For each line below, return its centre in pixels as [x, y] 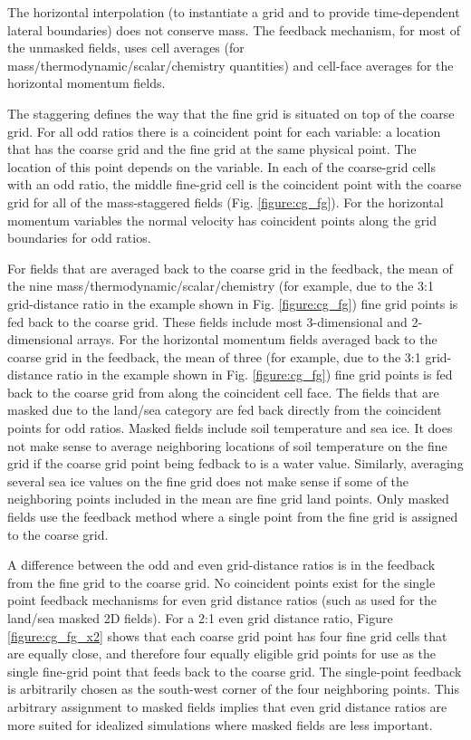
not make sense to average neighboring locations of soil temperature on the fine [227, 445]
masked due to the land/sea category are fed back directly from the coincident [225, 410]
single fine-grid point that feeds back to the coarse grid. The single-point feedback [235, 671]
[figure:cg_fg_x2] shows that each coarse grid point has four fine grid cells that [227, 635]
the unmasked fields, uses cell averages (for [126, 48]
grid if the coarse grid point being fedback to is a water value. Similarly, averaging [235, 463]
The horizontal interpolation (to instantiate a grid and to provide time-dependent [234, 12]
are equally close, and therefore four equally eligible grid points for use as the [222, 654]
